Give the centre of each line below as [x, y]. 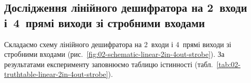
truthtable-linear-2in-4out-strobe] [56, 74]
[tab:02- [228, 64]
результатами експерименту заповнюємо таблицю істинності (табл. [109, 64]
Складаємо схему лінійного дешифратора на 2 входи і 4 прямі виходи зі [118, 44]
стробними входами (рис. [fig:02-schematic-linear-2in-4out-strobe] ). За [114, 54]
